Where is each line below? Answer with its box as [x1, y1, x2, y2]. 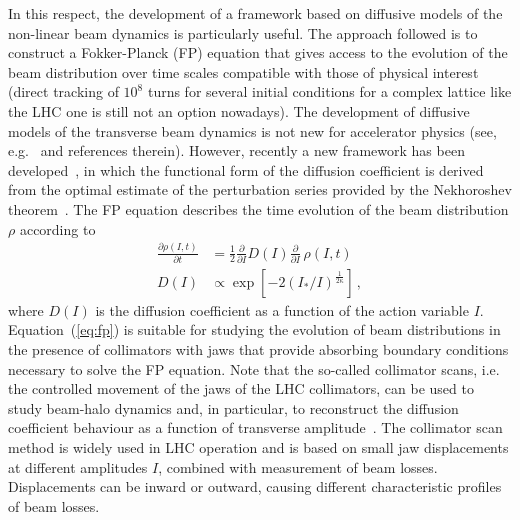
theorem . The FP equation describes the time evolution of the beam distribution [8, 198, 509, 219]
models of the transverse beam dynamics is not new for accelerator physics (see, [8, 120, 497, 141]
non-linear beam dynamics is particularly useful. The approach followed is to [8, 22, 478, 43]
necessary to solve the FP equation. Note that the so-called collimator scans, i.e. [8, 358, 500, 379]
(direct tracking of [8, 81, 119, 102]
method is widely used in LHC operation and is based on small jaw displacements [8, 437, 509, 458]
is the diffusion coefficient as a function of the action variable [95, 299, 469, 320]
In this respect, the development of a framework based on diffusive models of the [8, 3, 503, 23]
